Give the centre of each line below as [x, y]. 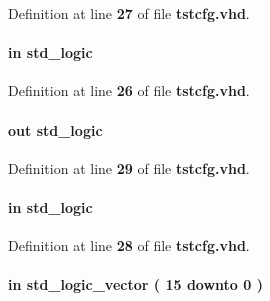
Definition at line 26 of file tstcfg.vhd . [129, 90]
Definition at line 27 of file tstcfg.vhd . [129, 13]
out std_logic [55, 129]
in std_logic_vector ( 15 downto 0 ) [135, 284]
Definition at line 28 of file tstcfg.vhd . [129, 245]
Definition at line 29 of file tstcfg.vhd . [129, 167]
